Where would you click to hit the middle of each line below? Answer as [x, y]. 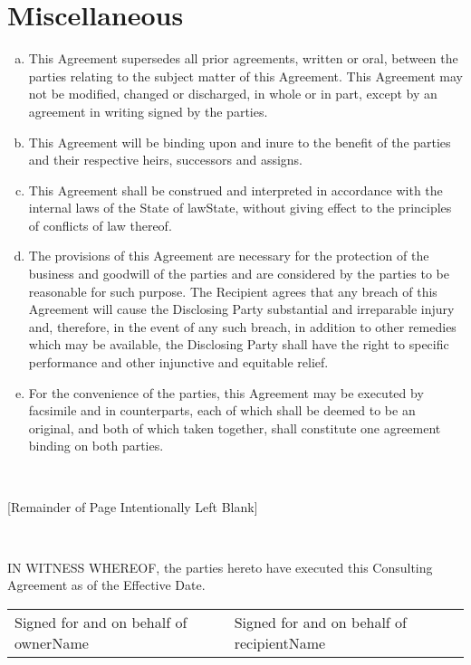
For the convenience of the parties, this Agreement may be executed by [226, 392]
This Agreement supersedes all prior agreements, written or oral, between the [243, 58]
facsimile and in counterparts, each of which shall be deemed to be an [222, 410]
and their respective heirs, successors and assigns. [165, 160]
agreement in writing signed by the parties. [148, 111]
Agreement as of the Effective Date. [106, 585]
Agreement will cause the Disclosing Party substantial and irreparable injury [241, 309]
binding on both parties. [96, 446]
